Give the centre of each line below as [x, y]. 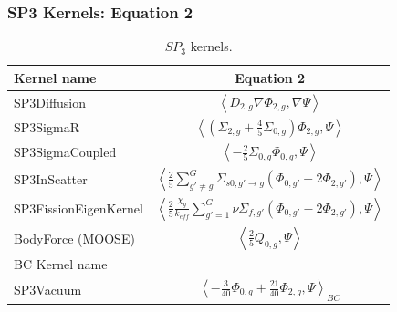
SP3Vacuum [48, 289]
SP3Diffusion [50, 102]
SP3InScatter [51, 179]
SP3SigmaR [47, 127]
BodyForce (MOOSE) [74, 238]
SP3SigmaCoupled [65, 152]
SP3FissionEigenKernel [78, 208]
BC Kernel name [61, 264]
